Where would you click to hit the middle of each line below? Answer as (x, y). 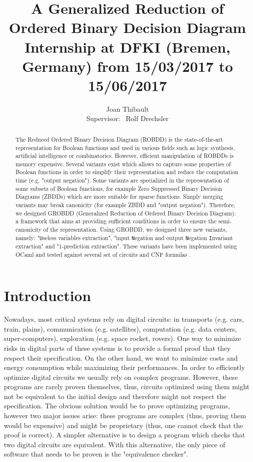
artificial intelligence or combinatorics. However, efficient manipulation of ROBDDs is (125, 156)
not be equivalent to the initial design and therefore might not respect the (115, 396)
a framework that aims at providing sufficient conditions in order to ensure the (116, 221)
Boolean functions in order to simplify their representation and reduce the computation (127, 172)
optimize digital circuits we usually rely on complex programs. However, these (121, 377)
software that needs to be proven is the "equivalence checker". (96, 454)
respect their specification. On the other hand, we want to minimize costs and (121, 357)
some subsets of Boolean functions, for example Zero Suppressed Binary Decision (119, 188)
